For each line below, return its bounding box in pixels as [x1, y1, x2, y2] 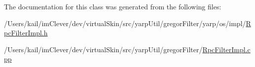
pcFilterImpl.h [4, 28, 48, 38]
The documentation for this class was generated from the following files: [4, 1, 221, 11]
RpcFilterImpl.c [202, 44, 251, 54]
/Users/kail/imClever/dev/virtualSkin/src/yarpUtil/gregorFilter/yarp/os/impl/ [4, 18, 246, 28]
